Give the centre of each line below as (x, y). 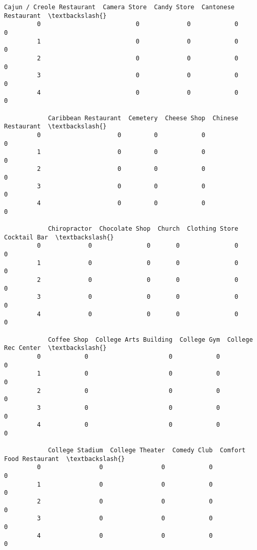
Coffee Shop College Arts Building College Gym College (150, 339)
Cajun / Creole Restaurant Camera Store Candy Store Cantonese (120, 7)
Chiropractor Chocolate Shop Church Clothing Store (143, 229)
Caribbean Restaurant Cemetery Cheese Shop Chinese (143, 118)
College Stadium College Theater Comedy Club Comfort (147, 450)
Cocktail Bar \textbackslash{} (59, 237)
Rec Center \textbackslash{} (55, 348)
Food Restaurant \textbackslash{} (65, 459)
